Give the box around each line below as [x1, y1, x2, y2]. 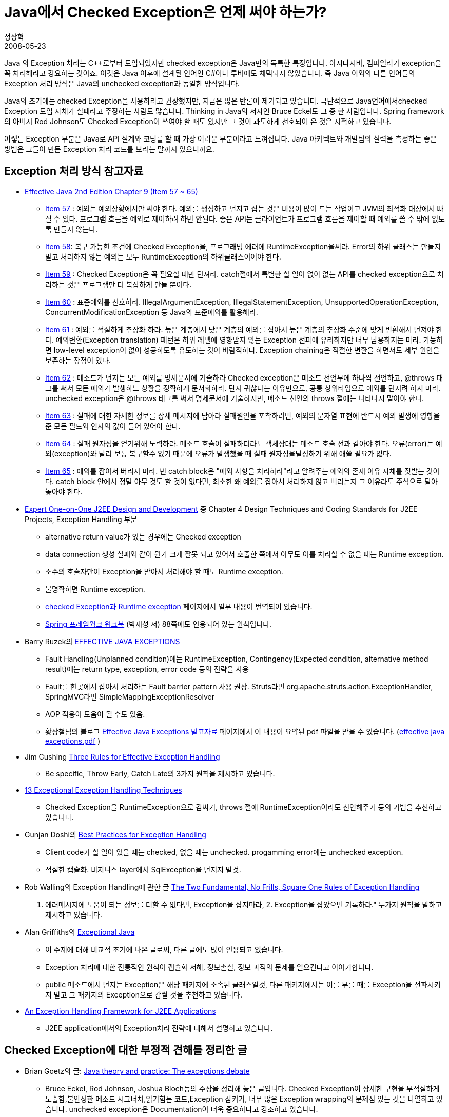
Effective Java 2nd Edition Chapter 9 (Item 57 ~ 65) [25, 187, 198, 196]
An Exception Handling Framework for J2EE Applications [25, 1006, 216, 1015]
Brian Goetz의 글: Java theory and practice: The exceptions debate [25, 1067, 250, 1076]
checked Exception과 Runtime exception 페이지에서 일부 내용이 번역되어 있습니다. [45, 602, 313, 611]
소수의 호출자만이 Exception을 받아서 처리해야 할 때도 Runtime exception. [45, 567, 283, 576]
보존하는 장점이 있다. [45, 355, 111, 365]
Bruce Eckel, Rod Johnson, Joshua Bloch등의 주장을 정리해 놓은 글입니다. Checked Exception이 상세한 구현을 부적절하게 [45, 1084, 440, 1093]
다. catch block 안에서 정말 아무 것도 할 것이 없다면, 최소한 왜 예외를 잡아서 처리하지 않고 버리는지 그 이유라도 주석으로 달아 [45, 476, 438, 486]
